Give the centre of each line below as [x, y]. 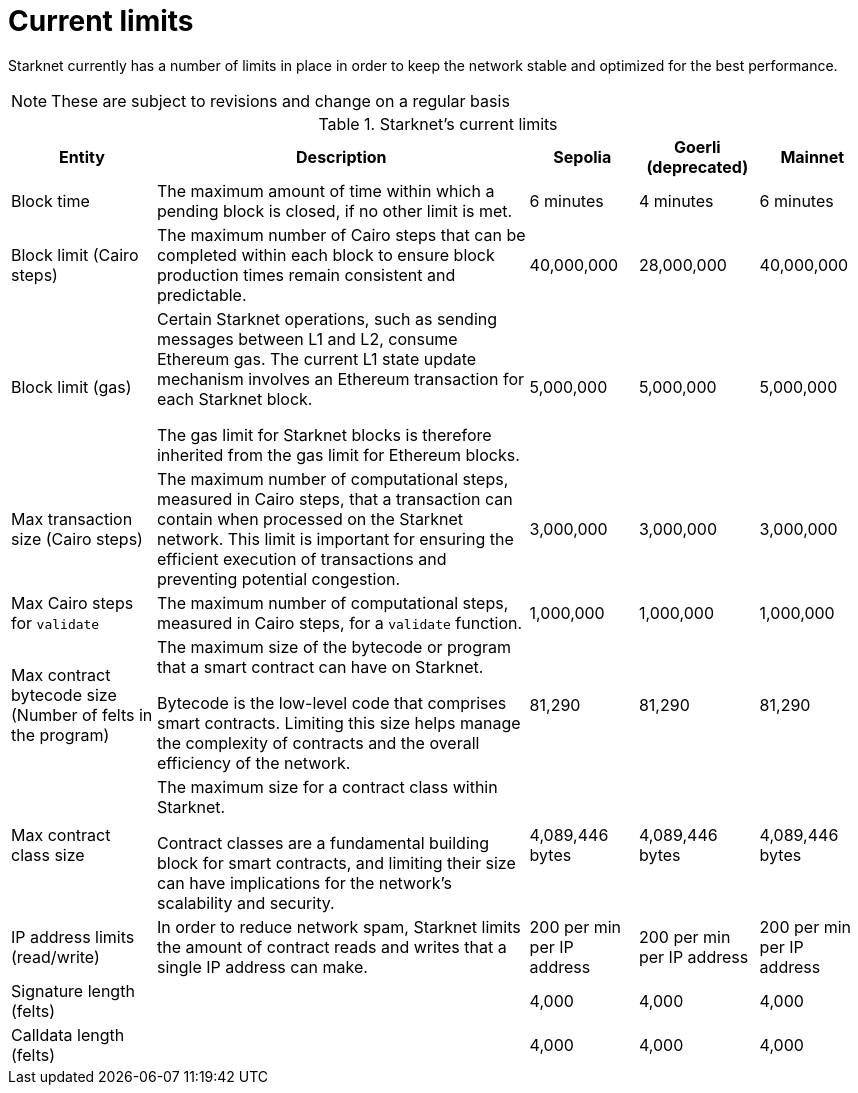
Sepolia [582, 156]
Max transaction [72, 518]
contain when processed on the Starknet [309, 518]
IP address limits [73, 936]
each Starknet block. [234, 398]
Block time [50, 200]
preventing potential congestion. [278, 578]
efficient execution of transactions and [301, 558]
